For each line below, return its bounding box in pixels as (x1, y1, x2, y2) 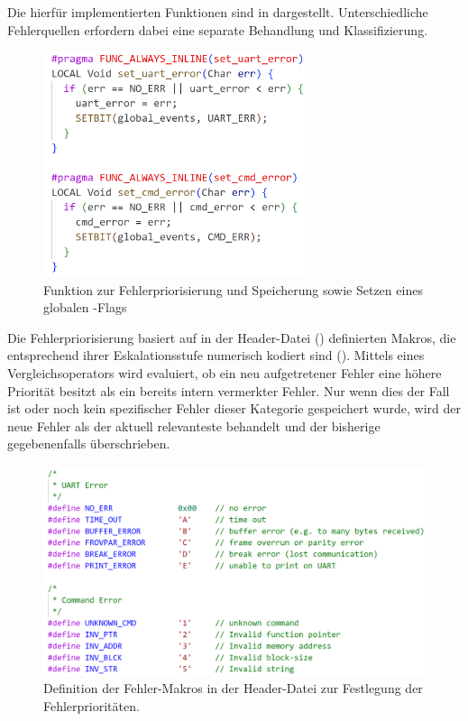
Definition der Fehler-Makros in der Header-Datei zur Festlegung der (43, 679, 423, 698)
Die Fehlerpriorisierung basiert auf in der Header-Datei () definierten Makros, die (7, 328, 456, 347)
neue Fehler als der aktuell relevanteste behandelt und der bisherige (7, 416, 381, 435)
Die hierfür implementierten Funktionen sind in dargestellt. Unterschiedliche (7, 3, 428, 21)
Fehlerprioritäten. (43, 696, 140, 715)
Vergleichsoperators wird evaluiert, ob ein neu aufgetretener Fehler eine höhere (7, 363, 442, 382)
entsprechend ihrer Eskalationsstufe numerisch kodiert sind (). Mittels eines (7, 346, 425, 365)
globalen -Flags (43, 298, 127, 317)
